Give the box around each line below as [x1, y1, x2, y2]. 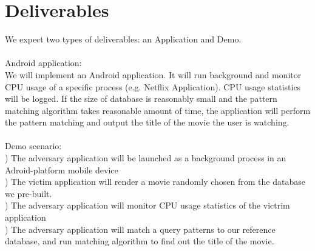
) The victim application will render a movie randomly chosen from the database [5, 175, 305, 188]
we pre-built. [5, 187, 52, 199]
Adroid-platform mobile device [5, 163, 118, 176]
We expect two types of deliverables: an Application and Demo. [5, 33, 242, 45]
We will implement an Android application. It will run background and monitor [5, 68, 302, 81]
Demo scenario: [5, 139, 62, 152]
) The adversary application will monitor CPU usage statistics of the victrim [5, 199, 290, 212]
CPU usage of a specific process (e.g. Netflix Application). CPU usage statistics [5, 80, 301, 93]
